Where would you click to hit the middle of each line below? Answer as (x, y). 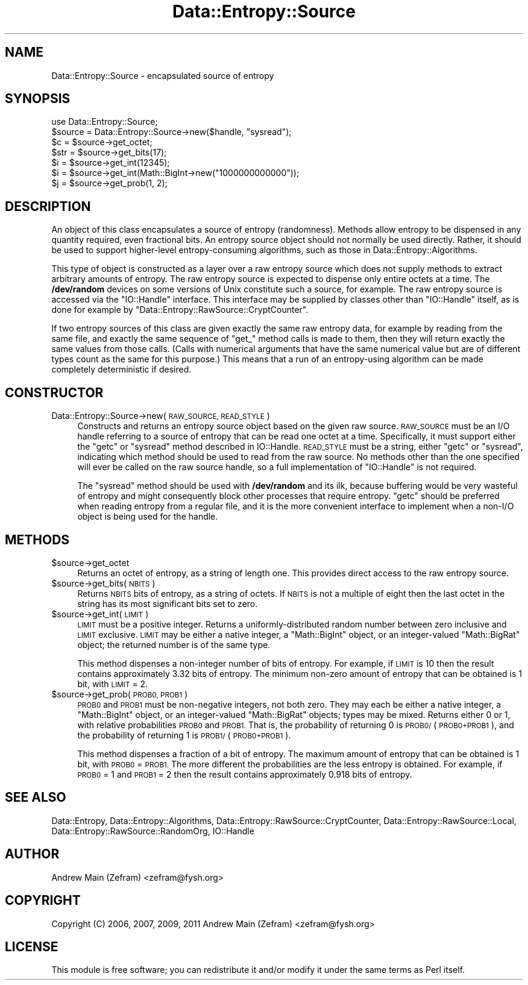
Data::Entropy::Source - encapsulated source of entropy (163, 75)
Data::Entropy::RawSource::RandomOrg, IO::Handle (153, 831)
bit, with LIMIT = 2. (113, 684)
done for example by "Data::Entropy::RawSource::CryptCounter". (180, 310)
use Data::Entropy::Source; (105, 122)
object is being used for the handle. (148, 517)
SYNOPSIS (38, 99)
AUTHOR (32, 854)
